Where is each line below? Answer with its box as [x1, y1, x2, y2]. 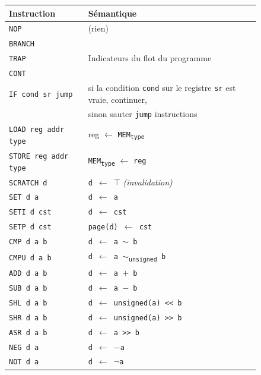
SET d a [9, 193, 39, 202]
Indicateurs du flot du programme [88, 52, 212, 64]
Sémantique [88, 7, 137, 19]
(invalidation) [123, 175, 173, 188]
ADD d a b [9, 269, 47, 278]
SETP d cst [9, 223, 52, 232]
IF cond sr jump [9, 90, 73, 99]
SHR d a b [9, 313, 47, 322]
